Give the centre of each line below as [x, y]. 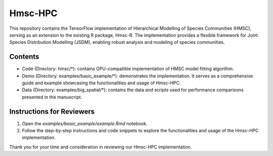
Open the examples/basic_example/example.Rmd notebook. [85, 123]
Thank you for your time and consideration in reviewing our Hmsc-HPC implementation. [101, 147]
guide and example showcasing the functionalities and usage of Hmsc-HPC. [101, 83]
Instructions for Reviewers [52, 111]
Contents [24, 57]
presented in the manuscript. [52, 97]
